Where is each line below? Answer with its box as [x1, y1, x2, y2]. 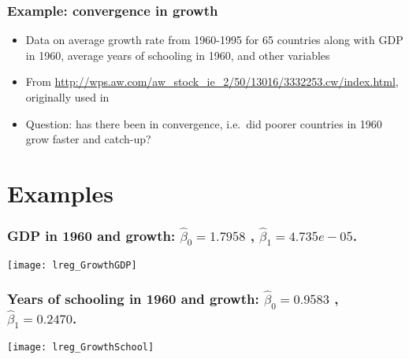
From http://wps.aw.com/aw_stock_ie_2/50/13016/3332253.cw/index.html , [25, 73, 399, 90]
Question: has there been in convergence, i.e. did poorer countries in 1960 [25, 115, 382, 131]
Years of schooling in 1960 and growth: [7, 289, 259, 309]
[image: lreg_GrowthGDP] [7, 259, 137, 271]
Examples [7, 176, 113, 209]
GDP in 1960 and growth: [7, 226, 176, 246]
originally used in [25, 89, 110, 105]
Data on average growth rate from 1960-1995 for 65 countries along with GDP [25, 31, 403, 48]
